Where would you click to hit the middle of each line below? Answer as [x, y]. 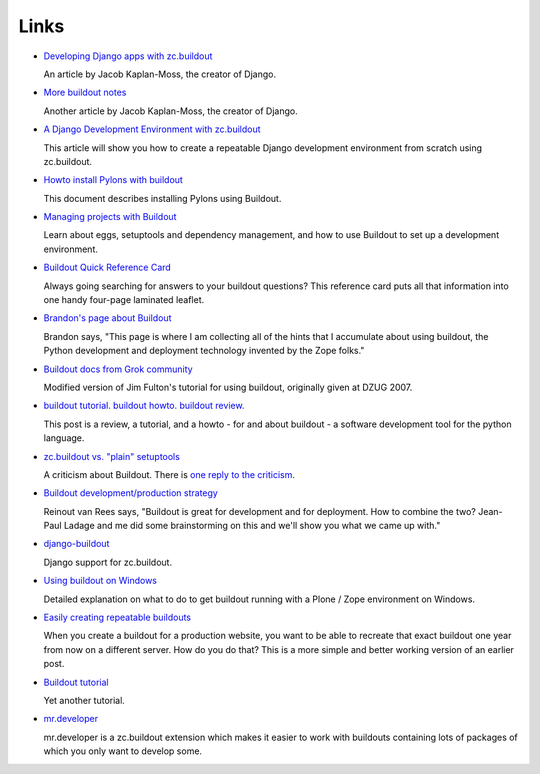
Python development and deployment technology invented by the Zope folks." [204, 351]
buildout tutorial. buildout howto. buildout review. [144, 406]
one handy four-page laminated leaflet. [124, 300]
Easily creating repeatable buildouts [117, 617]
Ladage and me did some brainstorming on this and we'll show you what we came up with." [252, 526]
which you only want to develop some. [123, 751]
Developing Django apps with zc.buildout [128, 56]
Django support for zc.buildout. [108, 562]
